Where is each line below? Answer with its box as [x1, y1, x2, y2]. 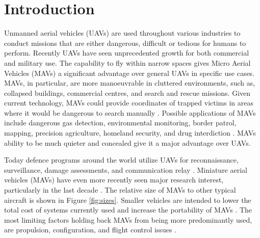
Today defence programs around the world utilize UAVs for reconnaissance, [4, 154, 239, 165]
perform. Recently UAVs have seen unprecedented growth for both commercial [4, 47, 249, 58]
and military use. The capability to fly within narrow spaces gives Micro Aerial [4, 57, 251, 68]
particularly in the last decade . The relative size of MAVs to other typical [4, 184, 236, 195]
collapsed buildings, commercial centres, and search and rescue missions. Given [4, 87, 251, 98]
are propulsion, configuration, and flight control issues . [4, 224, 177, 235]
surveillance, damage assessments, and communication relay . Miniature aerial [4, 164, 247, 175]
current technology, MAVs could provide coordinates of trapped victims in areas [4, 97, 254, 108]
